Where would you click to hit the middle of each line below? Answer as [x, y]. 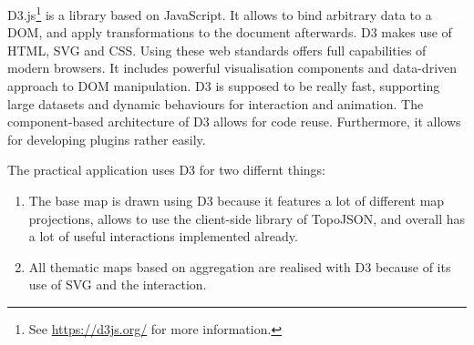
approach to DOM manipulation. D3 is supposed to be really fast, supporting [224, 86]
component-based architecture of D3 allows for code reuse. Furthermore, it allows [234, 122]
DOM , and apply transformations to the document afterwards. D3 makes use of [230, 32]
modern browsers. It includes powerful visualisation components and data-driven [232, 68]
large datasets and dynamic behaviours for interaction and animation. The [216, 103]
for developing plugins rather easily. [107, 139]
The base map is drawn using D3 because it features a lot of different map [237, 200]
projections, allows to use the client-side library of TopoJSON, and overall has [247, 218]
